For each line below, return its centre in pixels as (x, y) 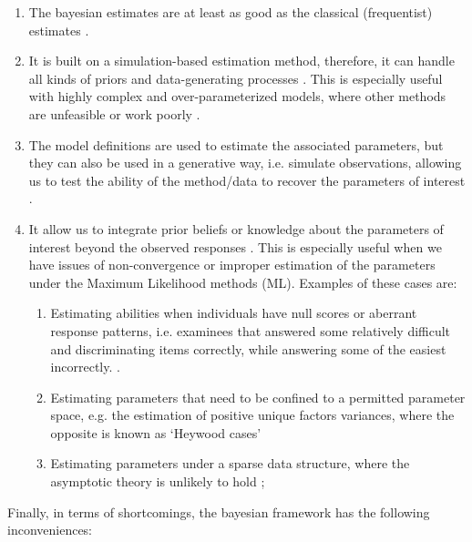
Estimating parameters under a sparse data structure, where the (230, 463)
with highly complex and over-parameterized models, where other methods (237, 96)
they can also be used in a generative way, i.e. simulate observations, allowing (245, 163)
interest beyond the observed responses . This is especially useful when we (235, 246)
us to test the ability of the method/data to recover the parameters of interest (247, 180)
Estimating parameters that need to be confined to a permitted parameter (258, 397)
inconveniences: (50, 530)
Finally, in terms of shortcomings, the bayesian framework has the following (219, 511)
